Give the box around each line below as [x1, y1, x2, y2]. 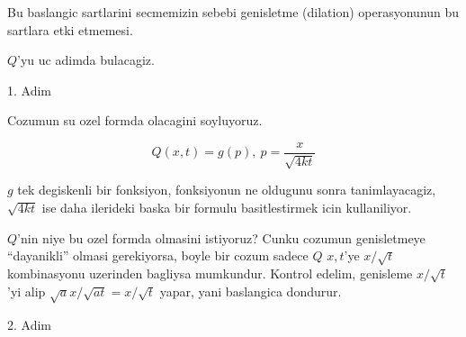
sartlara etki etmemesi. [7, 20, 133, 39]
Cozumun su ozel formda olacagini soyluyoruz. [7, 111, 263, 130]
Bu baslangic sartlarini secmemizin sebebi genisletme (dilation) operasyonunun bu [7, 3, 460, 21]
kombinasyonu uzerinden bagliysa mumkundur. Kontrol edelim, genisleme [7, 263, 413, 282]
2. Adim [7, 314, 51, 333]
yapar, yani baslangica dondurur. [159, 281, 342, 300]
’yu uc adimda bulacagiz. [17, 50, 155, 69]
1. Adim [7, 80, 51, 99]
